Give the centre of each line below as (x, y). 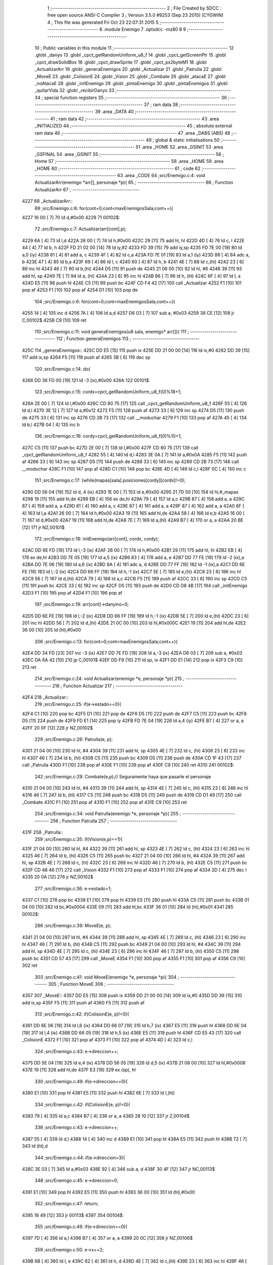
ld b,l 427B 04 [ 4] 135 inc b (51, 425)
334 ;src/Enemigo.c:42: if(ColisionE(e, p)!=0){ (82, 1104)
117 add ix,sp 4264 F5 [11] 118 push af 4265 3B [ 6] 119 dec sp (86, 357)
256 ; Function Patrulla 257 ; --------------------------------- (114, 821)
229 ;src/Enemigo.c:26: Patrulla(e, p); (74, 739)
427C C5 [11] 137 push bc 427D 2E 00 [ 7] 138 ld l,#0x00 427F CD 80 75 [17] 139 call (110, 447)
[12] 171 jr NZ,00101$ (43, 527)
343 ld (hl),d (35, 1146)
